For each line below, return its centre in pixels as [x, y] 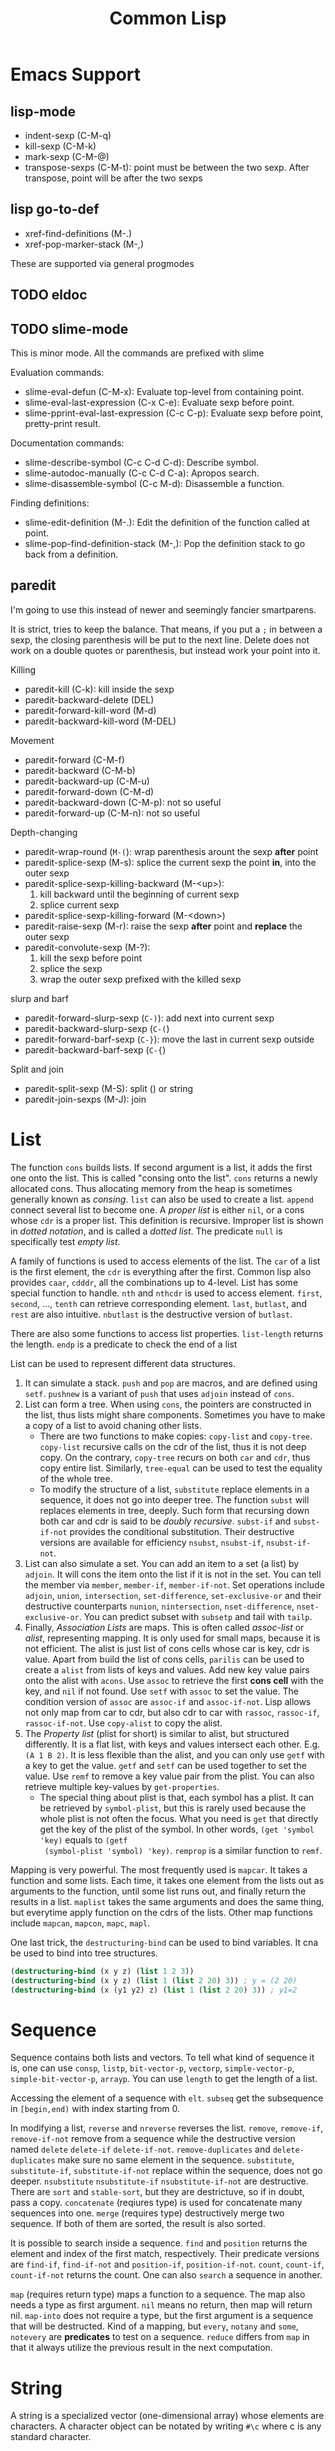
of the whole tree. [76, 1478]
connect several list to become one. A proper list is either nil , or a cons [157, 1209]
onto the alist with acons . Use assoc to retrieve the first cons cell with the [174, 1680]
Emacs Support [76, 74]
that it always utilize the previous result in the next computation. [141, 2348]
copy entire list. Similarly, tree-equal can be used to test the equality [181, 1468]
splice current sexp [79, 904]
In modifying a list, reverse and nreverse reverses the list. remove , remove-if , [167, 2128]
